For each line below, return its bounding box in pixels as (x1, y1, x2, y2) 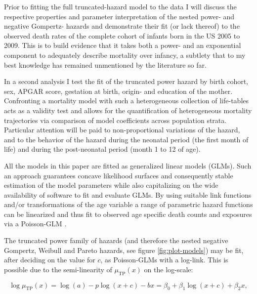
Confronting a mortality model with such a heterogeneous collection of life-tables (4, 95, 249, 106)
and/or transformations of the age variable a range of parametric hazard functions (4, 199, 253, 210)
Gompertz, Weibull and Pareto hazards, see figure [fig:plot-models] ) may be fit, (4, 245, 244, 255)
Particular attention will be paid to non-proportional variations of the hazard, (4, 125, 240, 135)
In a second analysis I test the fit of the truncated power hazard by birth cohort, (4, 76, 249, 86)
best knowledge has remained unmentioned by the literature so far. (4, 59, 207, 70)
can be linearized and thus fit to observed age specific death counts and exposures (4, 209, 252, 219)
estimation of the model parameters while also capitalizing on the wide (4, 180, 218, 190)
